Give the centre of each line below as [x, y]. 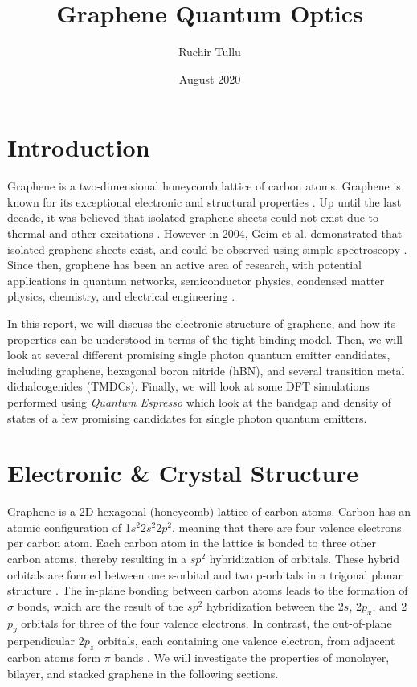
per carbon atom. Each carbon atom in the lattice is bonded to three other [192, 543]
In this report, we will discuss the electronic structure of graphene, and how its [202, 323]
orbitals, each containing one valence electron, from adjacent [246, 641]
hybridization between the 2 [275, 605]
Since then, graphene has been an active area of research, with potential [184, 265]
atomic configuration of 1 [69, 527]
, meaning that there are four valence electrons [286, 527]
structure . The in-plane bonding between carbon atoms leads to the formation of [208, 590]
